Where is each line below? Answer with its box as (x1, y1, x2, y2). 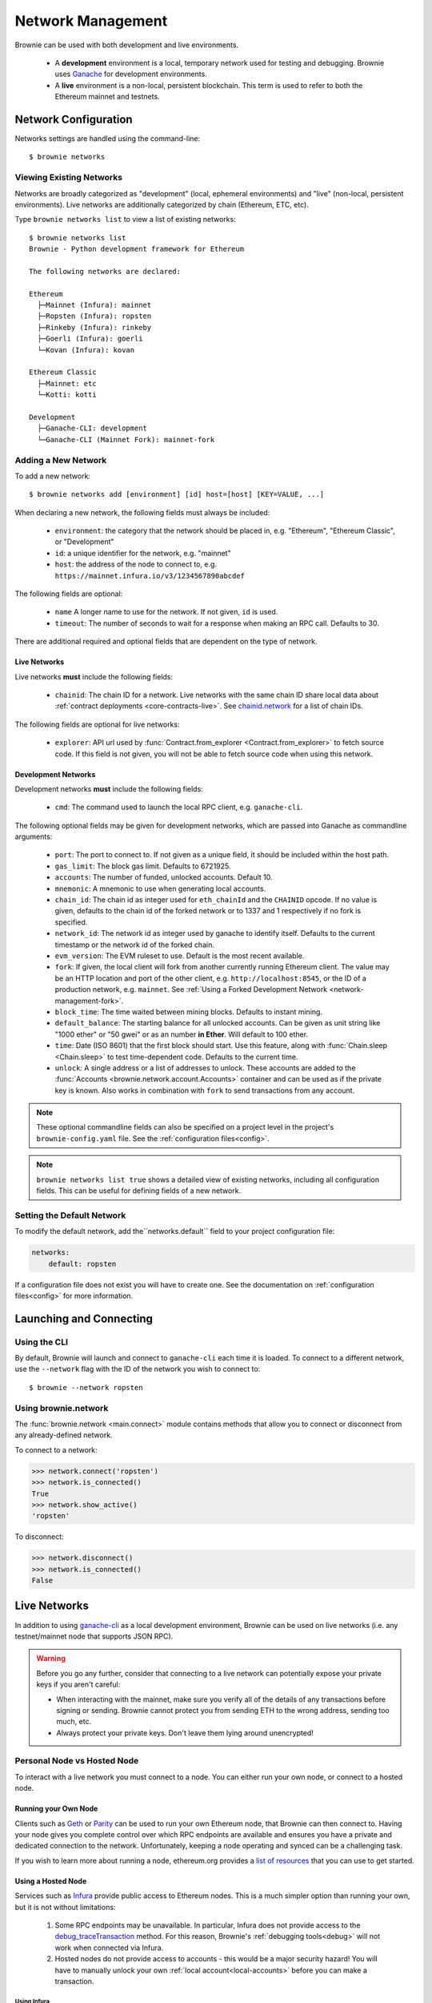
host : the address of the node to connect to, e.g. (54, 559, 218, 569)
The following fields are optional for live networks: (14, 719, 180, 729)
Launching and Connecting (14, 1312, 154, 1325)
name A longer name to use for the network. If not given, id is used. (54, 607, 278, 617)
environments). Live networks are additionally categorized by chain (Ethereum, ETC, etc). (14, 199, 310, 209)
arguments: (14, 832, 53, 841)
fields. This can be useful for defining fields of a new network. (36, 1186, 242, 1195)
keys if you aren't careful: (36, 1679, 121, 1690)
